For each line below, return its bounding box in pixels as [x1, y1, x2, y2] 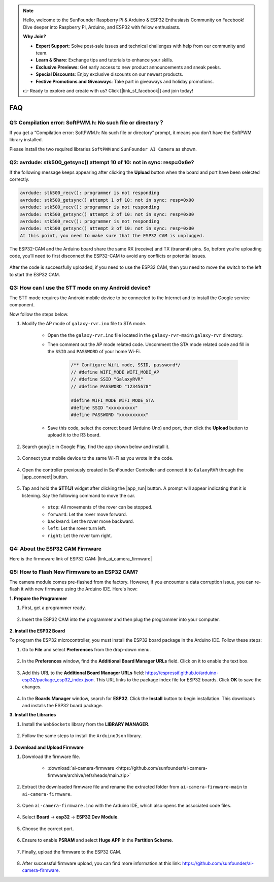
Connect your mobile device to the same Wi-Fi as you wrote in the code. [22, 455, 174, 461]
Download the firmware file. [22, 753, 81, 760]
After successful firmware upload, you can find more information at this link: [22, 860, 181, 866]
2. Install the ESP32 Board [9, 627, 65, 634]
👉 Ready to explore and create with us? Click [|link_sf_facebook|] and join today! [23, 87, 193, 93]
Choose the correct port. [22, 826, 74, 832]
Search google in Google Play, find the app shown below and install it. [22, 444, 170, 450]
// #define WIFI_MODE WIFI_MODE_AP [71, 369, 159, 375]
